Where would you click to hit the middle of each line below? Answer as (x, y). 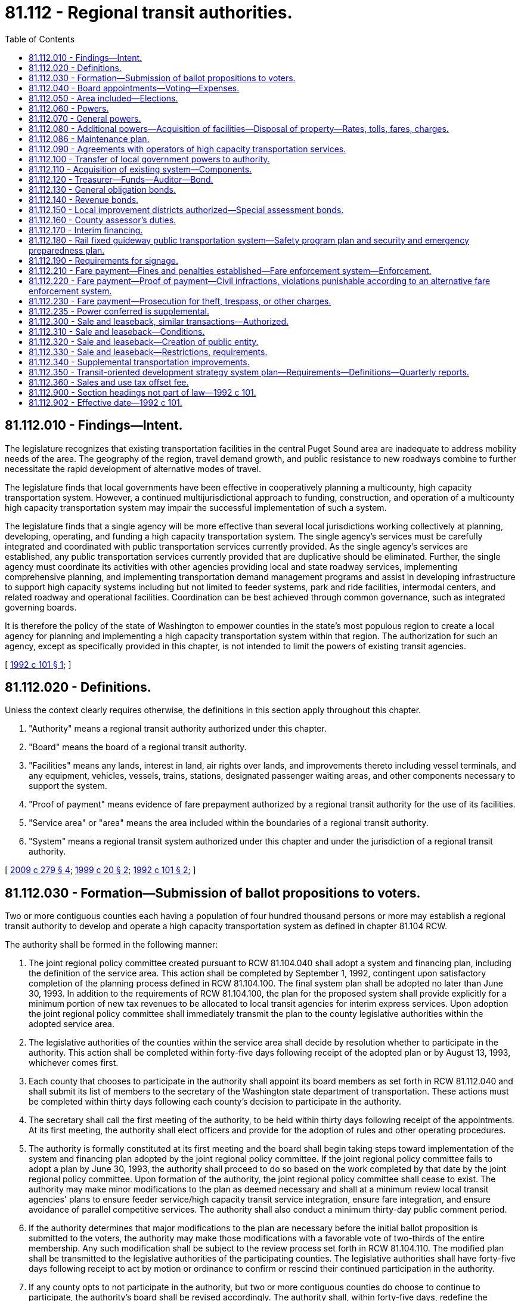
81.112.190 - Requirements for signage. (103, 260)
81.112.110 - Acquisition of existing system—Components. (140, 169)
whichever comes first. (74, 1063)
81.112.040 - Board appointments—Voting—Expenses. (134, 88)
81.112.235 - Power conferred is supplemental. (119, 311)
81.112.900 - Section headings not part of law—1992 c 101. (142, 392)
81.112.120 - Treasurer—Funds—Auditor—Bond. (121, 179)
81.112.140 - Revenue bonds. (84, 199)
